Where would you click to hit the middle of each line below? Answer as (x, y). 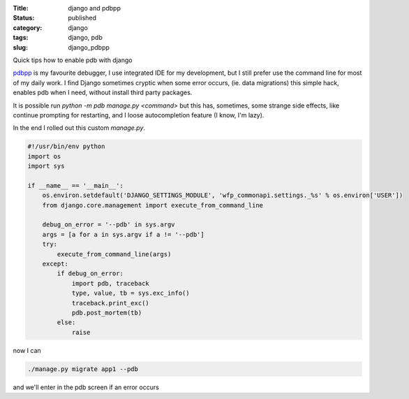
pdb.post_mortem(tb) (107, 312)
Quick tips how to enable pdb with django (73, 60)
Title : (21, 8)
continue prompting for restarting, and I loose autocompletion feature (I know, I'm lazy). (139, 115)
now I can (27, 350)
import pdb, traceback (110, 283)
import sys (46, 166)
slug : (20, 47)
